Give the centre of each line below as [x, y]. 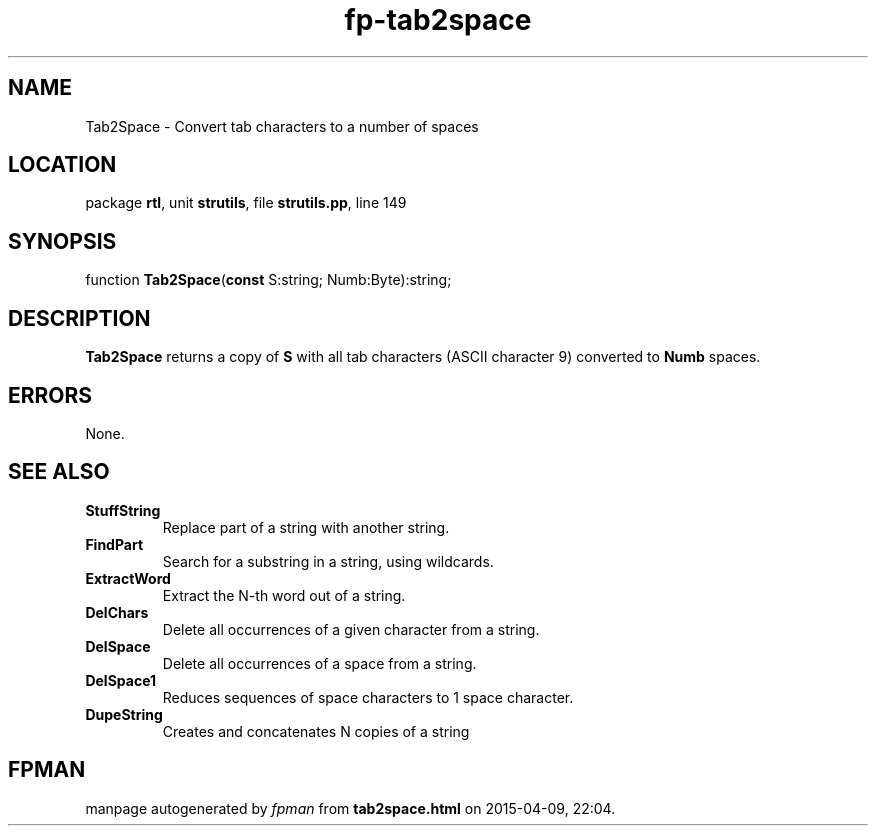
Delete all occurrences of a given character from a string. [351, 629]
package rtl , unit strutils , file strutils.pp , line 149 [246, 203]
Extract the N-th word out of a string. [284, 595]
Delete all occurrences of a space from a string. [319, 663]
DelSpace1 [121, 680]
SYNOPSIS [62, 241]
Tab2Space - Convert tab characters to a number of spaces [282, 126]
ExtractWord [128, 578]
